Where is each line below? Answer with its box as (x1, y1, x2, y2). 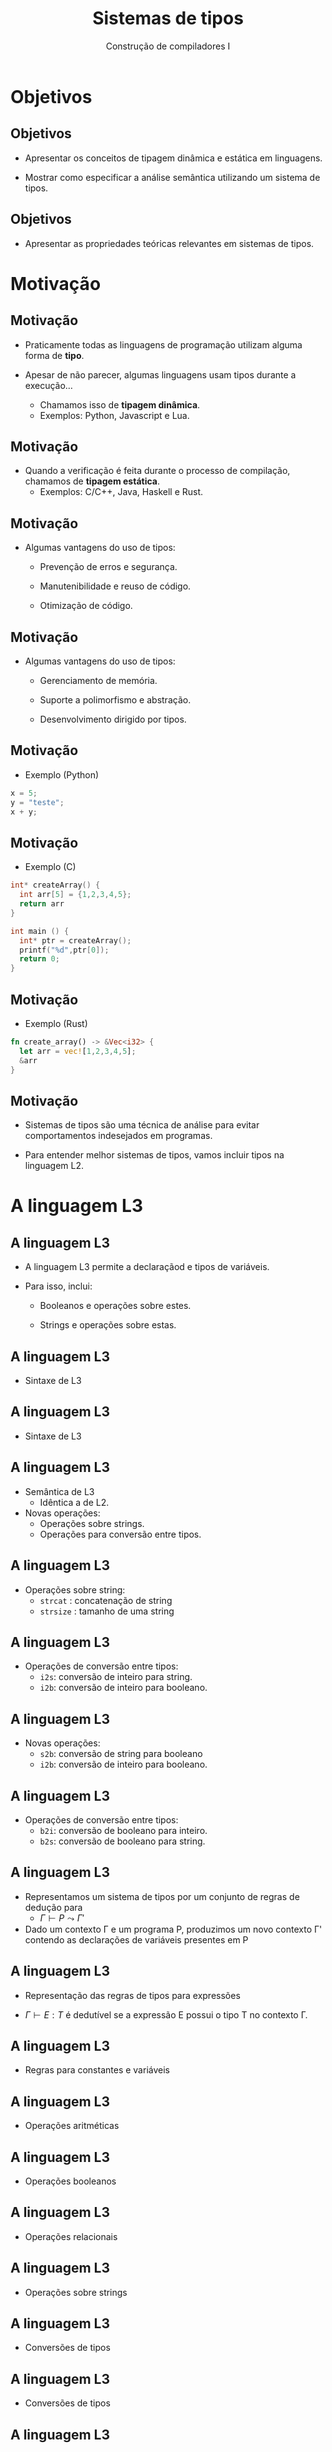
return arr (19, 899, 65, 909)
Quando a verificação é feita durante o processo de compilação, (24, 465, 291, 477)
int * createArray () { (10, 880, 101, 891)
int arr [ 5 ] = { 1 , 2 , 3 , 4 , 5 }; (19, 890, 132, 900)
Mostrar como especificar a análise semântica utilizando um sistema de (24, 171, 321, 183)
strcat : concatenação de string (39, 1594, 173, 1606)
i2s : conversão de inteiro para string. (39, 1671, 193, 1683)
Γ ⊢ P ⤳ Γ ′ (39, 1912, 85, 1924)
